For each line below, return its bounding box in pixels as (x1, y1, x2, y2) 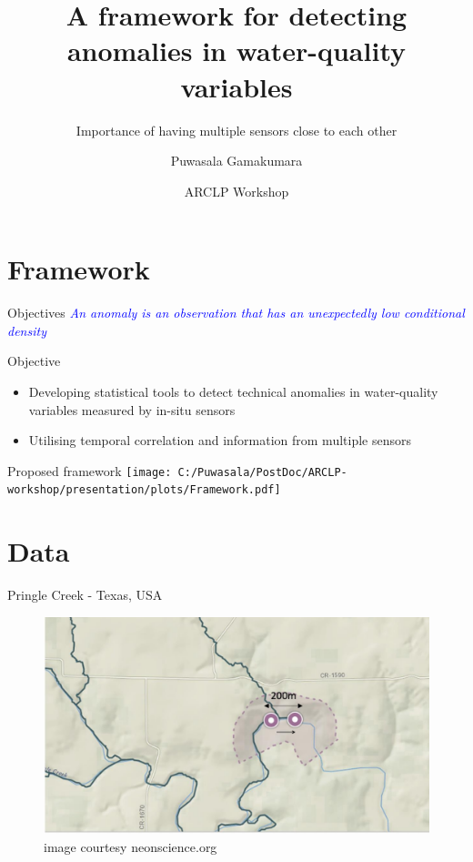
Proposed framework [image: (7, 461, 172, 480)
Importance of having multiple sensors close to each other (75, 120, 398, 139)
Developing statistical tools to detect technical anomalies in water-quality (28, 382, 438, 401)
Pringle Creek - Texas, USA (7, 585, 163, 604)
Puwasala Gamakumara (170, 151, 303, 170)
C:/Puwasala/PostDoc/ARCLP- (177, 465, 347, 479)
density (7, 320, 46, 340)
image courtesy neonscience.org (44, 837, 217, 856)
